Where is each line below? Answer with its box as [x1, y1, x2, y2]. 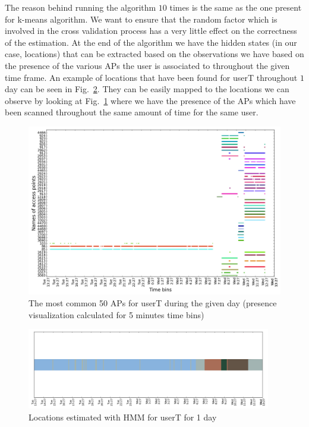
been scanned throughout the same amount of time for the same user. [5, 106, 258, 118]
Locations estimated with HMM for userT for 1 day [29, 410, 217, 423]
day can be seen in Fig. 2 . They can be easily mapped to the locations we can [5, 83, 289, 95]
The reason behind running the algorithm [5, 1, 156, 13]
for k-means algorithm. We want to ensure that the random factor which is [5, 12, 278, 25]
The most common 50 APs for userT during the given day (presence [29, 296, 277, 309]
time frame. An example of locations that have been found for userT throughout [5, 71, 298, 83]
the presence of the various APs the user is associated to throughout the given [5, 59, 290, 71]
